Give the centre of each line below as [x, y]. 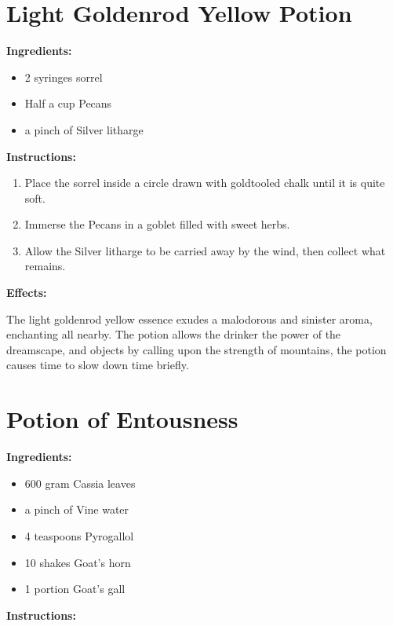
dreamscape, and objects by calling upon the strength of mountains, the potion [196, 349]
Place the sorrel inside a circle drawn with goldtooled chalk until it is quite [205, 183]
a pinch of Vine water [77, 509]
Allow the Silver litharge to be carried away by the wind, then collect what [205, 250]
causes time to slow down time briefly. [98, 365]
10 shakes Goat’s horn [78, 562]
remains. [45, 266]
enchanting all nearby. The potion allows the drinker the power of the [174, 334]
